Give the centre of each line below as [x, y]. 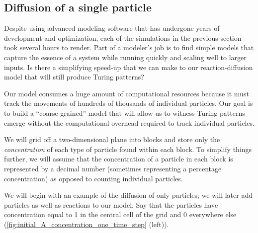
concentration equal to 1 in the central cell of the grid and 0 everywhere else [120, 214]
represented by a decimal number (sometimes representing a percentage [113, 168]
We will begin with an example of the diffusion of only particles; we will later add [128, 195]
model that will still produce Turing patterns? [74, 77]
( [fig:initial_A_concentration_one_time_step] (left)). [86, 224]
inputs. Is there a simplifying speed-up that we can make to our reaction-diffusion [129, 67]
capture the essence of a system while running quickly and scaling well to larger [125, 57]
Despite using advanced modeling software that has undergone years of [112, 28]
